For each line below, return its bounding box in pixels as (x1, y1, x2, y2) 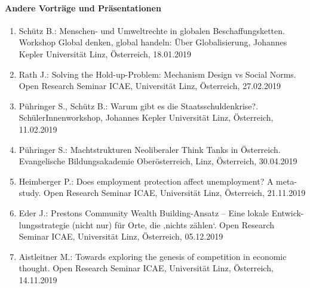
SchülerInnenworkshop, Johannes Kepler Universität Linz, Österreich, (19, 111, 274, 124)
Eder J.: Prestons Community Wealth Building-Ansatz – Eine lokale (19, 206, 269, 219)
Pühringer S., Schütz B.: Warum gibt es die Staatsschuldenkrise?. (19, 99, 259, 112)
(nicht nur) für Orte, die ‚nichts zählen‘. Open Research (72, 218, 275, 231)
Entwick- (271, 206, 304, 219)
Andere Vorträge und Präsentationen (5, 1, 161, 14)
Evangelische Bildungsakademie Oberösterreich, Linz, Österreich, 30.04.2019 (19, 155, 297, 167)
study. (19, 186, 41, 199)
